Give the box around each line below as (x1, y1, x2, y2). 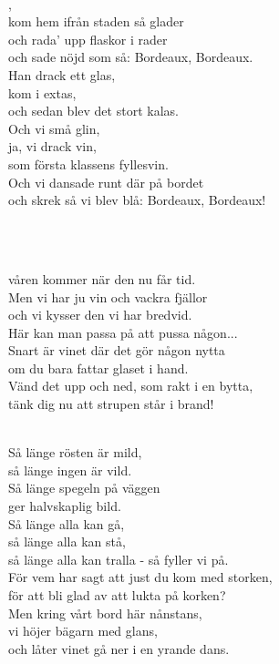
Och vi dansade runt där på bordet (8, 172, 204, 191)
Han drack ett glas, (8, 65, 116, 84)
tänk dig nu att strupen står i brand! (8, 394, 214, 414)
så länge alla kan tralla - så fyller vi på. (8, 549, 229, 568)
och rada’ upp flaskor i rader (8, 29, 168, 48)
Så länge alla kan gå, (8, 514, 125, 533)
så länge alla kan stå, (8, 532, 126, 551)
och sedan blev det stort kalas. (8, 101, 179, 120)
